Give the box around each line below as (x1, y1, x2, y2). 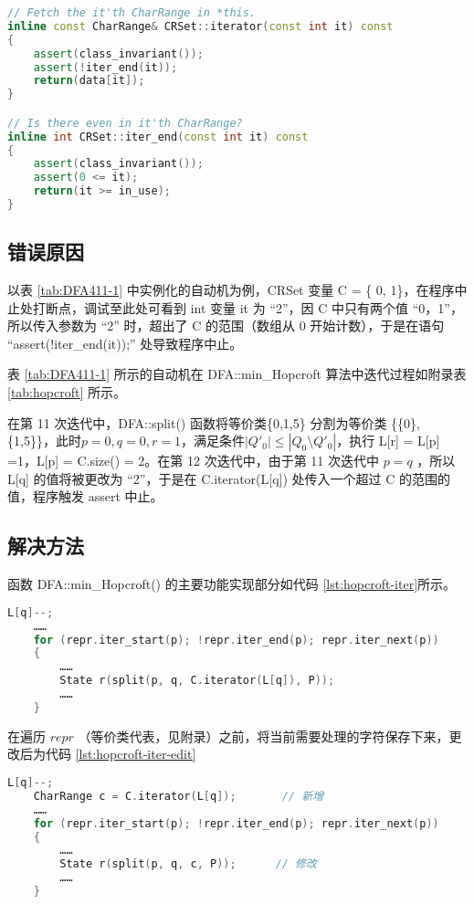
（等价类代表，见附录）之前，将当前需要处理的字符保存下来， (78, 726, 449, 745)
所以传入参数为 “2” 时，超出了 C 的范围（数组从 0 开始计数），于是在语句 (7, 316, 445, 335)
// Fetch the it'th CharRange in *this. (7, 6, 257, 19)
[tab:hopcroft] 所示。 (7, 383, 126, 402)
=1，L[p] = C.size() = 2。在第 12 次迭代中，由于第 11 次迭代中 (7, 451, 380, 470)
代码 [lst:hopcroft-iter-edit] (45, 744, 196, 763)
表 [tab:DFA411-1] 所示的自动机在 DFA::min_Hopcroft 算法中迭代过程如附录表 (7, 364, 467, 384)
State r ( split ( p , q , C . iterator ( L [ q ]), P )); (59, 674, 335, 688)
